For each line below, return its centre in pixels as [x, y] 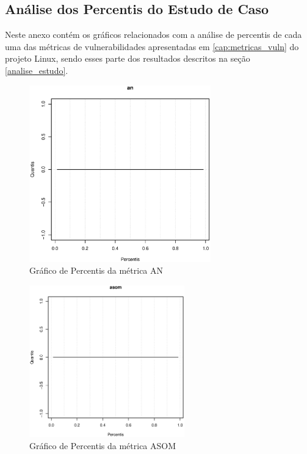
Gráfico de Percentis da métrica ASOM [103, 445]
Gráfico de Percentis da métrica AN [96, 270]
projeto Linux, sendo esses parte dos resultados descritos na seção [128, 58]
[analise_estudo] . [37, 70]
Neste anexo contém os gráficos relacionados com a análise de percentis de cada [153, 35]
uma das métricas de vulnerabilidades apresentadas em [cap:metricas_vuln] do [152, 46]
